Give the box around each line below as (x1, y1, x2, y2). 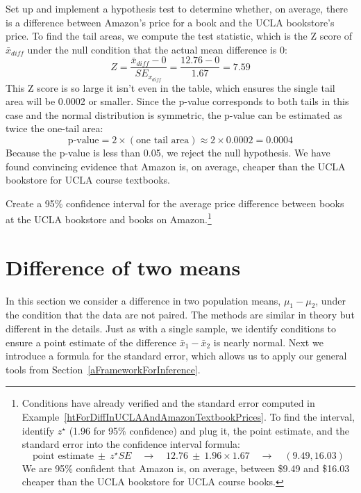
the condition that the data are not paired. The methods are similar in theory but (6, 307, 355, 322)
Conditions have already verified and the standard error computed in (22, 396, 315, 410)
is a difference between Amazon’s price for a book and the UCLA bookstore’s (6, 15, 335, 29)
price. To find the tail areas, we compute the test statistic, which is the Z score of (6, 29, 353, 43)
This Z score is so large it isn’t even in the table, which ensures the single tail (6, 80, 335, 95)
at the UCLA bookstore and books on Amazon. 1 (6, 210, 212, 226)
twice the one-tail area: (6, 121, 103, 136)
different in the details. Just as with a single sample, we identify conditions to (6, 321, 336, 336)
